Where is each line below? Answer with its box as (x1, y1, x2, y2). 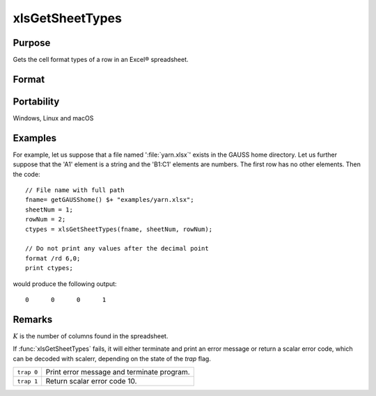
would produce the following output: (13, 279, 118, 288)
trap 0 (17, 368, 38, 376)
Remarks (13, 313, 53, 325)
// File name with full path (25, 187, 125, 194)
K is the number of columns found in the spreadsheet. (13, 331, 169, 340)
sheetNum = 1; (25, 205, 73, 214)
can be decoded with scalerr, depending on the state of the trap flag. (13, 354, 212, 363)
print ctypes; (25, 264, 73, 272)
